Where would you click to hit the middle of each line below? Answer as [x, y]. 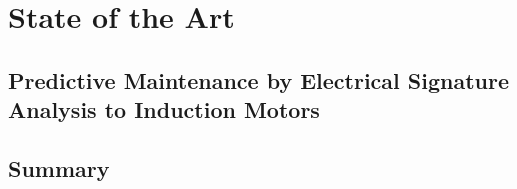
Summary [59, 167]
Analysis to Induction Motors [164, 109]
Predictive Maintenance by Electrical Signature [258, 79]
